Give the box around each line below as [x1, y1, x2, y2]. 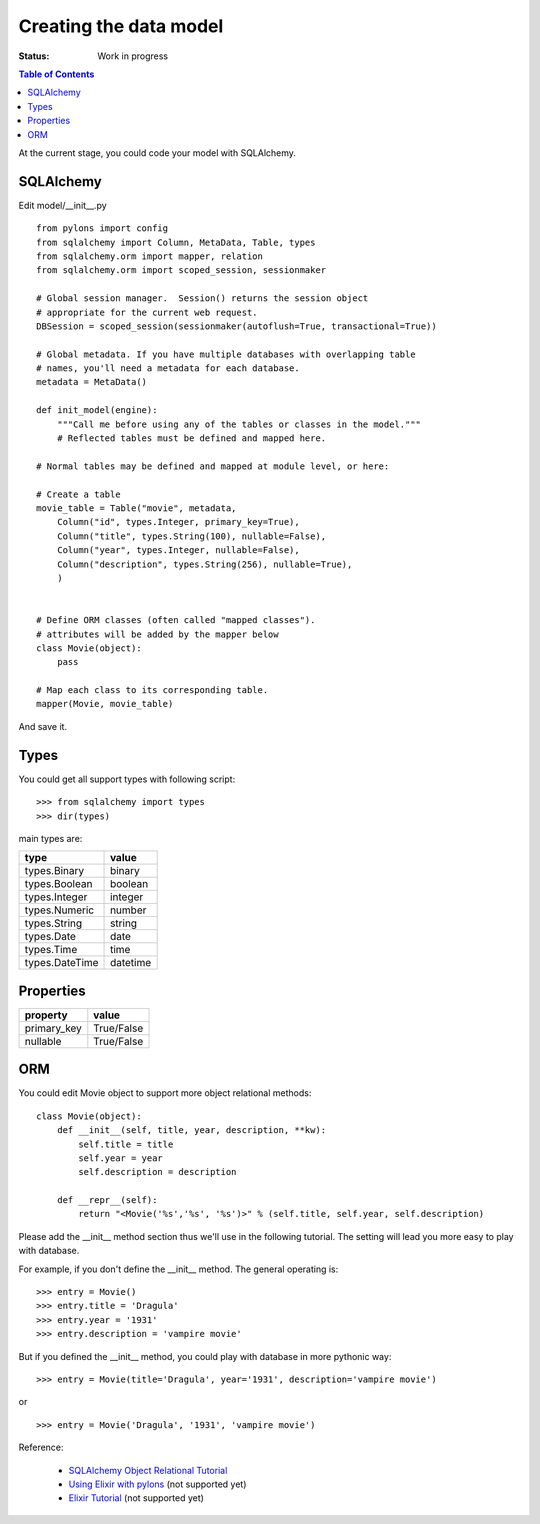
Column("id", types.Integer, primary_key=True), [56, 516, 300, 528]
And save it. [18, 720, 68, 732]
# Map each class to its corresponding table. [36, 685, 269, 696]
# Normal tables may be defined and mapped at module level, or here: [36, 460, 390, 472]
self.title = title [78, 1138, 174, 1150]
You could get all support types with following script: [18, 773, 236, 785]
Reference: [18, 1441, 64, 1454]
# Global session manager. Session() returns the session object [36, 293, 369, 304]
